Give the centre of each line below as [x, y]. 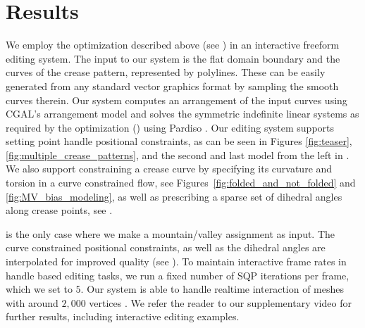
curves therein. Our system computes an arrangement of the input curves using [177, 100]
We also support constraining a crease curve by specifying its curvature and [169, 169]
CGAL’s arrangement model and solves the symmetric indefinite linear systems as [182, 114]
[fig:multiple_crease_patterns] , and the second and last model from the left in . [178, 154]
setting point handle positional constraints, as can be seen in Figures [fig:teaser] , [179, 141]
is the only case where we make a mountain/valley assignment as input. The [171, 233]
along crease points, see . [59, 210]
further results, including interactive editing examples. [123, 316]
